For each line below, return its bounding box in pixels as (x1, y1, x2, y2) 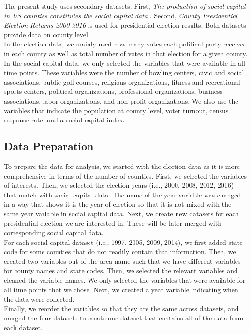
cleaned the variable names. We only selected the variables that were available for (4, 275, 246, 285)
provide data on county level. (4, 29, 90, 39)
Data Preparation (4, 138, 94, 153)
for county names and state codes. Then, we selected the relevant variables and (4, 265, 238, 275)
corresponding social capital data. (4, 228, 103, 238)
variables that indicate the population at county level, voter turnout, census (4, 105, 229, 115)
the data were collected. (4, 294, 74, 304)
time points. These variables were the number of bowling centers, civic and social (4, 67, 244, 77)
